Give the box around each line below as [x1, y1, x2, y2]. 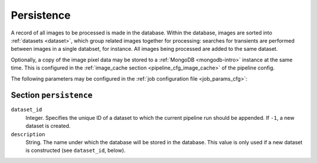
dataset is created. [25, 123, 71, 130]
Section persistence [11, 91, 93, 100]
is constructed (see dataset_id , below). [25, 147, 126, 154]
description [11, 131, 45, 137]
